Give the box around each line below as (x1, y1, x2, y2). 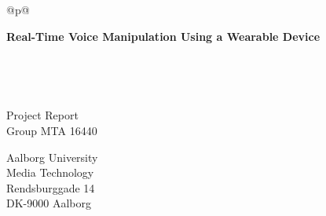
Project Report (6, 107, 79, 123)
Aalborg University (6, 148, 98, 165)
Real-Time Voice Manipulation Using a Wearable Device (6, 27, 321, 44)
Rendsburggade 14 (6, 179, 95, 196)
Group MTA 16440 (6, 122, 97, 138)
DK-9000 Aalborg (6, 195, 91, 211)
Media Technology (6, 164, 94, 181)
